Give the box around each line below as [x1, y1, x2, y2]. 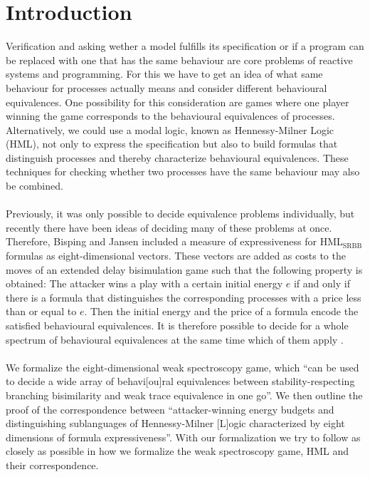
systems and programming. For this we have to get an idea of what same [6, 66, 323, 81]
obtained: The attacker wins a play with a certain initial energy [6, 276, 283, 291]
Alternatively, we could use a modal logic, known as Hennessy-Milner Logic [6, 122, 334, 137]
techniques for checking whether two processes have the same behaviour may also [6, 164, 360, 179]
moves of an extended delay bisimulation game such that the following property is [6, 262, 363, 277]
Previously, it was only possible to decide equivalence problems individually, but [6, 206, 355, 221]
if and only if [293, 276, 350, 291]
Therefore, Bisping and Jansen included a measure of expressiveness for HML [6, 234, 343, 249]
